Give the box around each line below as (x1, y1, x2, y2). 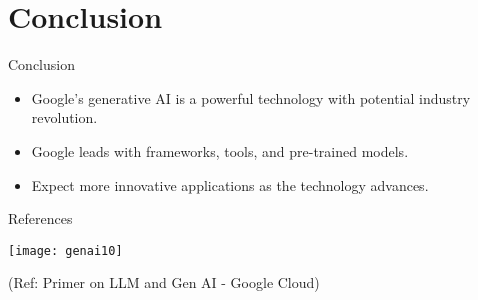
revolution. (31, 107, 98, 128)
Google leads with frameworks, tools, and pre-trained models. (31, 140, 409, 161)
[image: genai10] (8, 243, 123, 258)
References (8, 208, 73, 229)
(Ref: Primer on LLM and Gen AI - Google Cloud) (8, 272, 320, 293)
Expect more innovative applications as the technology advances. (31, 174, 429, 195)
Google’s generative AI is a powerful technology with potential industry (31, 87, 471, 108)
